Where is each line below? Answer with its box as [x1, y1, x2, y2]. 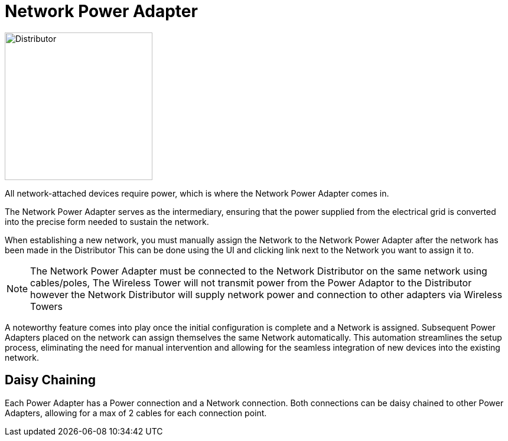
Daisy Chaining [5, 373, 96, 388]
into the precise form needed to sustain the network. [5, 216, 209, 227]
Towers [30, 300, 63, 312]
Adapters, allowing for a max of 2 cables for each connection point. [5, 407, 267, 418]
